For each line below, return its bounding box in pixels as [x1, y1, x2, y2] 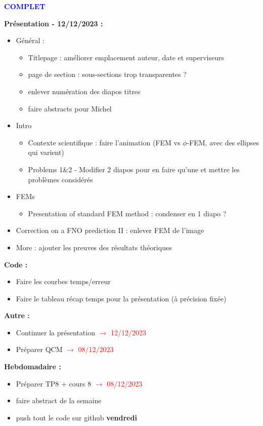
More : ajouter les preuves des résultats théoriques [16, 242, 172, 252]
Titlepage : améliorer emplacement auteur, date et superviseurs [28, 52, 224, 62]
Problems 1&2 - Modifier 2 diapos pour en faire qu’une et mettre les [28, 164, 240, 174]
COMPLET [4, 1, 46, 11]
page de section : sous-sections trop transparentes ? [28, 69, 187, 80]
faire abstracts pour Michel [28, 103, 112, 113]
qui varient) [28, 147, 64, 158]
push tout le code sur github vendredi [16, 412, 137, 422]
